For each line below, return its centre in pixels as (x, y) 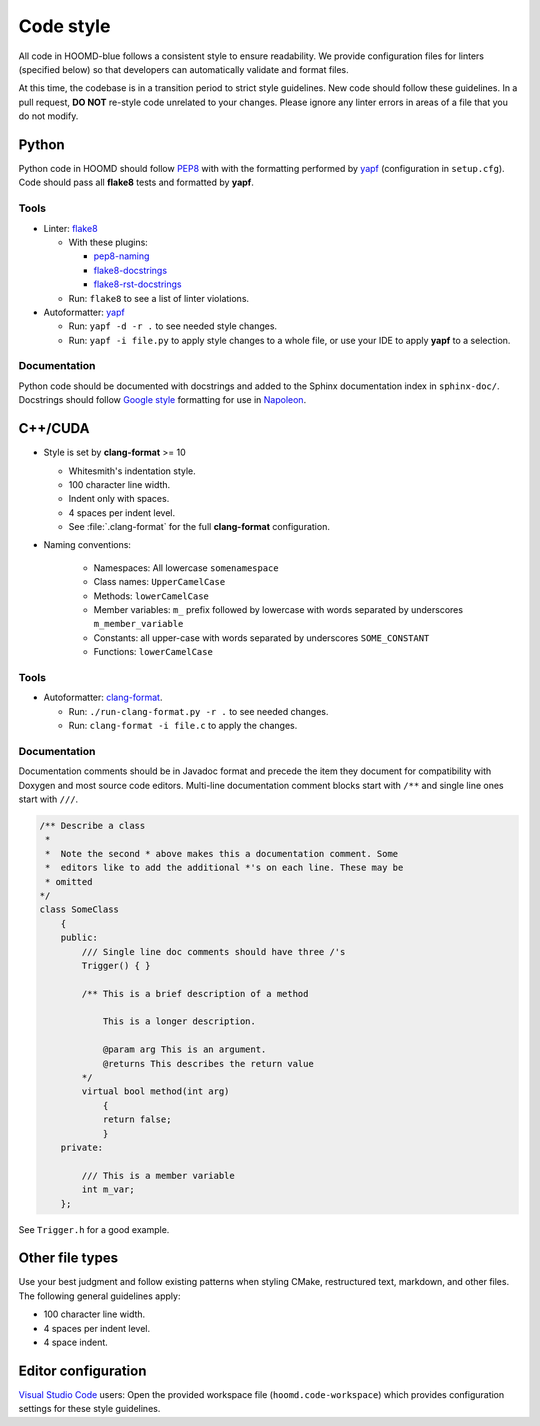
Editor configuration (82, 1370)
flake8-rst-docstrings (137, 284)
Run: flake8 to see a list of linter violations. (159, 298)
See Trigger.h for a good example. (94, 1229)
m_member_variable (138, 624)
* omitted (69, 881)
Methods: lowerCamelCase (151, 596)
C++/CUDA (54, 428)
